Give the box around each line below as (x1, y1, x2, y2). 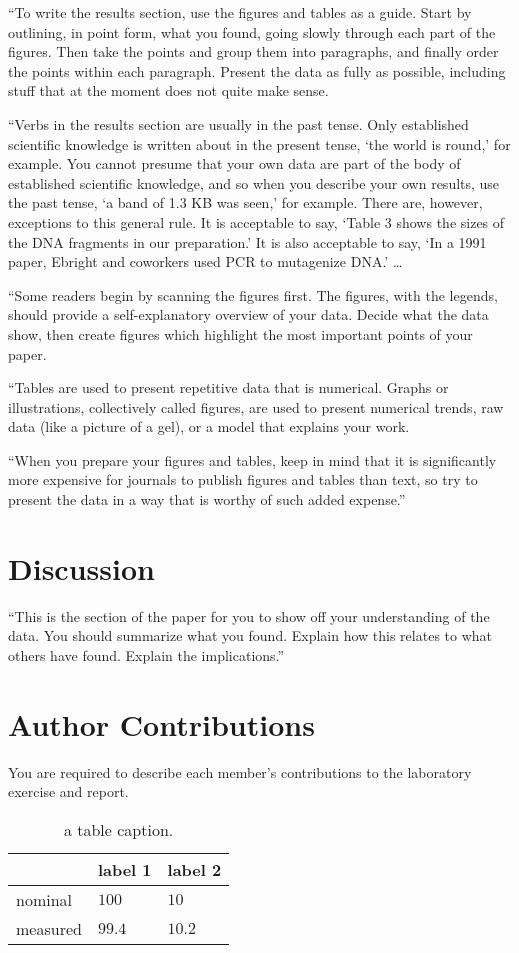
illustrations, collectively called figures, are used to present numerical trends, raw (8, 396, 504, 417)
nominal (16, 887, 73, 911)
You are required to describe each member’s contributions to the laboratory (8, 761, 472, 782)
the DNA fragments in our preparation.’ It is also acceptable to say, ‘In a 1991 (8, 231, 487, 252)
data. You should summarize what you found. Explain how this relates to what (8, 625, 493, 646)
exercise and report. (8, 781, 129, 802)
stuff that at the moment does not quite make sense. (8, 80, 329, 101)
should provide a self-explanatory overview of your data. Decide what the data (8, 304, 489, 325)
